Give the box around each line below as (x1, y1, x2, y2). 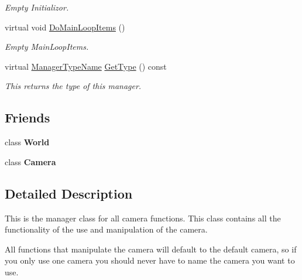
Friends (5, 108, 50, 127)
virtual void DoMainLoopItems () (5, 21, 125, 33)
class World (5, 136, 50, 148)
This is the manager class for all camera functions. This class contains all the (5, 211, 281, 224)
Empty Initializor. (5, 1, 69, 13)
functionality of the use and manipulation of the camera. (5, 223, 208, 235)
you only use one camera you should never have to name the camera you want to (5, 254, 295, 267)
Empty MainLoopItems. (5, 40, 89, 53)
